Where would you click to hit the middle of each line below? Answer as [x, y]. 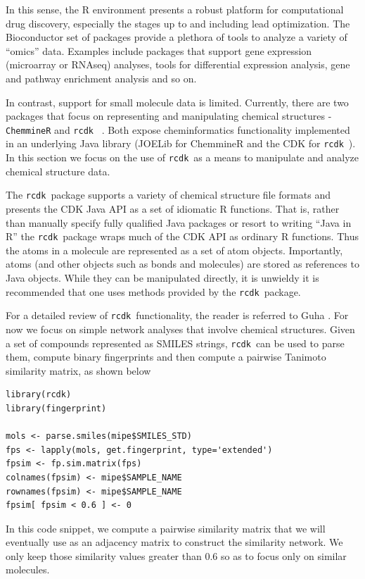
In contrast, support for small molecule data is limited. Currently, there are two [177, 102]
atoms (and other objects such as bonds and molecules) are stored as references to [182, 264]
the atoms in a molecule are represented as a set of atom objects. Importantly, [174, 250]
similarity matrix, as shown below [78, 370]
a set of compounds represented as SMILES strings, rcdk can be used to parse [175, 343]
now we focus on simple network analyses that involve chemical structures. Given [180, 329]
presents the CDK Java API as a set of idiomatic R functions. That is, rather [173, 208]
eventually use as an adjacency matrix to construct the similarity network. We [174, 542]
